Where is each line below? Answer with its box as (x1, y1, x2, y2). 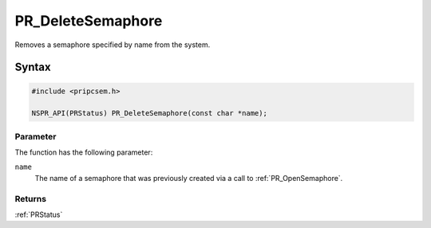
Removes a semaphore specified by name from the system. (14, 40, 211, 49)
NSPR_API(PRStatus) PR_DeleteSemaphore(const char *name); (31, 108, 267, 118)
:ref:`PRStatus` (14, 210, 63, 219)
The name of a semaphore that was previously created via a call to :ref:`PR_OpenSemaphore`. (34, 173, 343, 183)
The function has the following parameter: (14, 147, 153, 157)
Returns (14, 193, 47, 204)
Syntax (14, 61, 51, 74)
